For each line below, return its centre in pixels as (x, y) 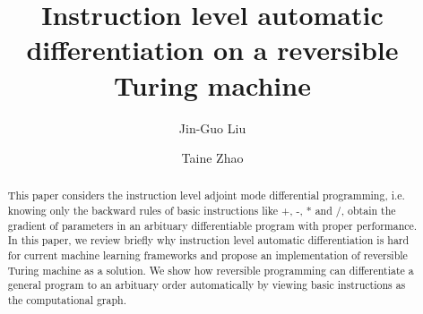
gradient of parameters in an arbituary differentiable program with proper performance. (212, 225)
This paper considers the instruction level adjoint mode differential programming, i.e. (206, 195)
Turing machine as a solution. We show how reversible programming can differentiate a (211, 270)
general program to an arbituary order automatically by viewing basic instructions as (207, 285)
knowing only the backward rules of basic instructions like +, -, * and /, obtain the (202, 211)
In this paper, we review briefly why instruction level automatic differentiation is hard (208, 240)
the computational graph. (67, 300)
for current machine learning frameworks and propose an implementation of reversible (207, 255)
